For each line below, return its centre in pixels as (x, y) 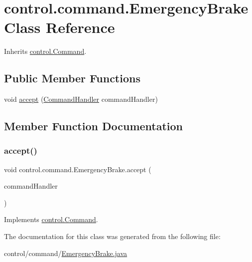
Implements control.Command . (51, 219)
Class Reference (60, 27)
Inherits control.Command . (45, 51)
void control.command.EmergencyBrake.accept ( (78, 169)
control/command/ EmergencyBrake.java (66, 253)
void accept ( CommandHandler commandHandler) (81, 99)
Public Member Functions (72, 78)
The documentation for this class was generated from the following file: (112, 236)
